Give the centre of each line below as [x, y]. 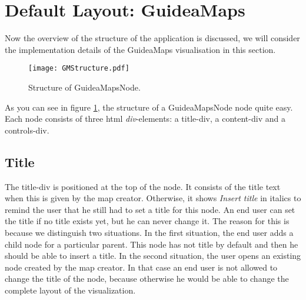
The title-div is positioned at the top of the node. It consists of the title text [143, 186]
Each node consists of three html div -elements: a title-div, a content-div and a [145, 119]
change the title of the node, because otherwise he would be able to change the [147, 279]
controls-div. [27, 130]
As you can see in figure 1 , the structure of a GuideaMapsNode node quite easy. [149, 107]
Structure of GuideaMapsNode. [84, 87]
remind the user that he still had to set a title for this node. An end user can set [150, 209]
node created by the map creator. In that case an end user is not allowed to [141, 267]
